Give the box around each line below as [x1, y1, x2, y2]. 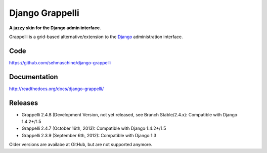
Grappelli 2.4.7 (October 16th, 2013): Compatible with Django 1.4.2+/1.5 [21, 125, 167, 131]
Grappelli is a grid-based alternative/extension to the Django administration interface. [9, 34, 183, 40]
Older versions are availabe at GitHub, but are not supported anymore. [9, 142, 153, 148]
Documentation [9, 72, 58, 81]
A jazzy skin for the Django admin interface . [9, 25, 101, 31]
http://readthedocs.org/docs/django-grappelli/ [9, 86, 104, 92]
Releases [9, 99, 38, 107]
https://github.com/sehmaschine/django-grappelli [9, 59, 111, 65]
